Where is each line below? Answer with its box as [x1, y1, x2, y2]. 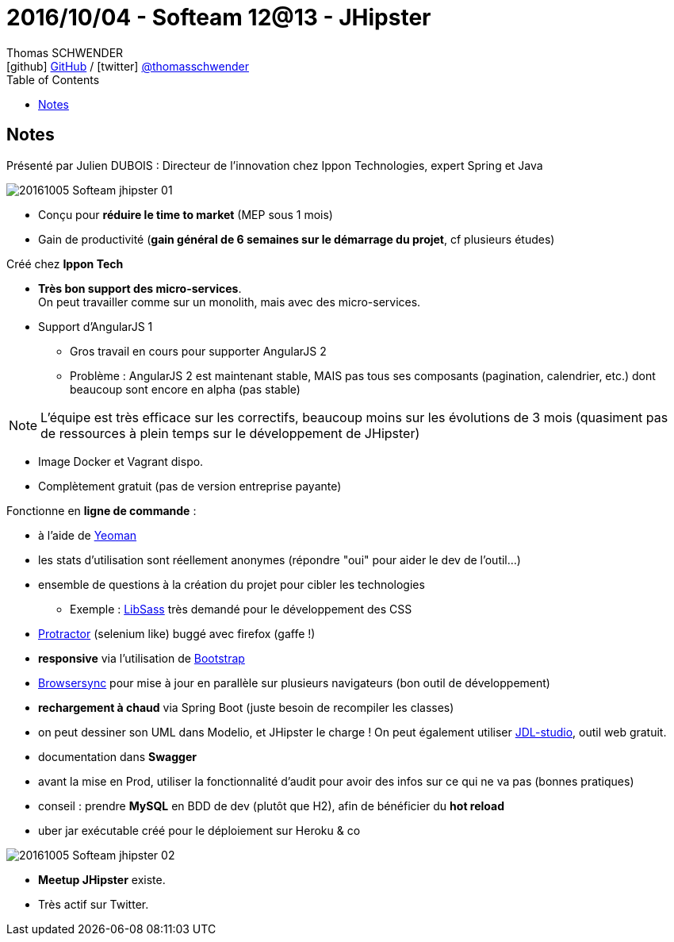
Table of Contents [6, 72, 100, 87]
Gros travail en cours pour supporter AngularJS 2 [70, 344, 327, 358]
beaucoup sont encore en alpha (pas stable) [70, 382, 301, 396]
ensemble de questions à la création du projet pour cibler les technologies [38, 577, 425, 591]
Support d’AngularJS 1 [38, 319, 153, 333]
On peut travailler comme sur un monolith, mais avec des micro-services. [38, 294, 421, 309]
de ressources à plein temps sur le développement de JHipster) [40, 425, 420, 441]
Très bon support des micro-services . [38, 281, 242, 295]
